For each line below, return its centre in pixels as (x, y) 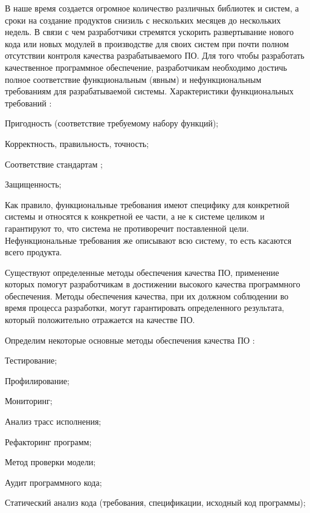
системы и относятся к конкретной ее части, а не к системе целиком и (135, 216)
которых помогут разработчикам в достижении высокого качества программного (153, 284)
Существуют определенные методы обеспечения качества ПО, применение (142, 272)
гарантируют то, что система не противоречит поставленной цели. (127, 228)
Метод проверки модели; (50, 462)
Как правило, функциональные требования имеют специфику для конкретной (147, 204)
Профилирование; (37, 380)
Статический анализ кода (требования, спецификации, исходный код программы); (155, 502)
